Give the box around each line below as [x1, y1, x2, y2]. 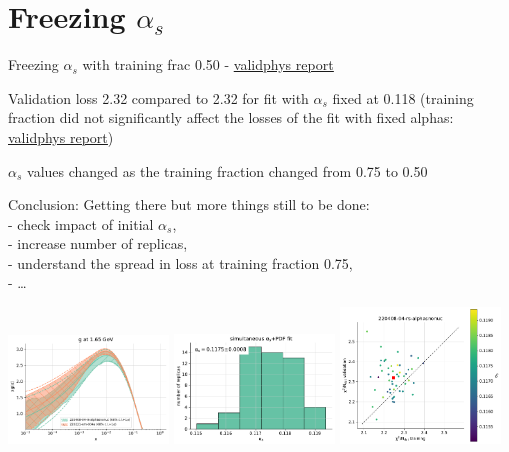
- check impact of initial [8, 213, 154, 234]
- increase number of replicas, [8, 233, 188, 254]
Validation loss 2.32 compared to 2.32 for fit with [8, 87, 309, 108]
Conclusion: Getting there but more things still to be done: [8, 194, 370, 215]
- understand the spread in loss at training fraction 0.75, [8, 252, 353, 273]
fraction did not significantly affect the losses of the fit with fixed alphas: [8, 107, 454, 128]
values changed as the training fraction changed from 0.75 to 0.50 [27, 160, 428, 181]
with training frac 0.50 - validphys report [82, 54, 334, 75]
